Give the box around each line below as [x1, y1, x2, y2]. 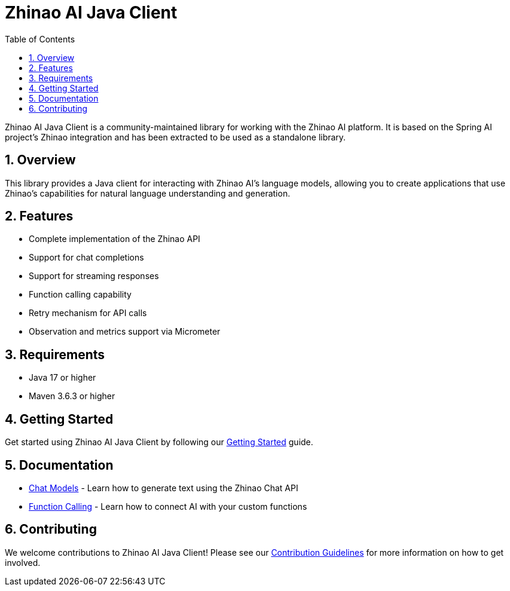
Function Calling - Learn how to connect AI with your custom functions [29, 501, 307, 512]
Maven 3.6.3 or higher [29, 391, 115, 402]
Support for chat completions [29, 252, 144, 263]
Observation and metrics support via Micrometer [29, 326, 221, 337]
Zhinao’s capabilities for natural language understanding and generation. [5, 188, 291, 198]
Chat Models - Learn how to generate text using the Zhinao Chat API [29, 482, 298, 493]
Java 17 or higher [29, 372, 96, 383]
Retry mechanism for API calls [29, 308, 147, 319]
